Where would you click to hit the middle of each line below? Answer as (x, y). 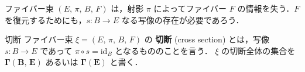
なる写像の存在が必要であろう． (183, 19)
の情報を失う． (266, 8)
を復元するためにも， (46, 19)
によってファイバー (190, 8)
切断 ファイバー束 (39, 39)
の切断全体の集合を (258, 50)
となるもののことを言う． (164, 50)
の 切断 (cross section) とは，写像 (207, 39)
